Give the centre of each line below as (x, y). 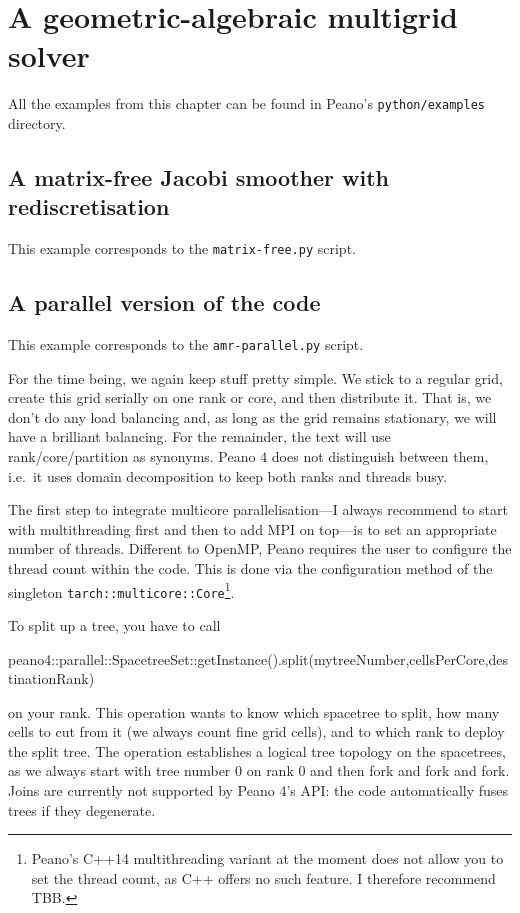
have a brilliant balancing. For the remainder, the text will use (199, 436)
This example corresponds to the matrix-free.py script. (182, 248)
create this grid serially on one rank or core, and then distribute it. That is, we (250, 397)
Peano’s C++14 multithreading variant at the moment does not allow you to (267, 858)
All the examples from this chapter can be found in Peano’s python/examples (246, 103)
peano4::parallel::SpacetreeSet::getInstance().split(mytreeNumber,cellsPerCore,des (258, 658)
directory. (37, 122)
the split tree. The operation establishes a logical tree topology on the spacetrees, (257, 750)
